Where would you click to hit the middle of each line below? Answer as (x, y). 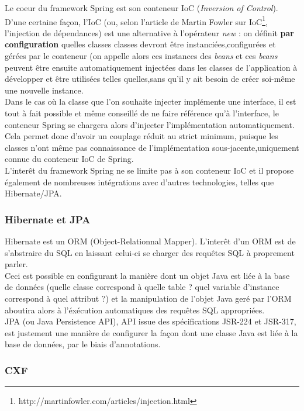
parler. (16, 264)
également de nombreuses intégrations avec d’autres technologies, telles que (139, 182)
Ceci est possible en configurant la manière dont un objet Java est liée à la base (147, 275)
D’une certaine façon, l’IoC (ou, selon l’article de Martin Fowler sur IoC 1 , (136, 20)
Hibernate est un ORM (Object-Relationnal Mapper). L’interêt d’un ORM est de (150, 241)
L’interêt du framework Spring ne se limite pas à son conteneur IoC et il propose (149, 170)
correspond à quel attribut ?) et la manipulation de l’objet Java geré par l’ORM (148, 298)
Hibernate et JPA (48, 219)
